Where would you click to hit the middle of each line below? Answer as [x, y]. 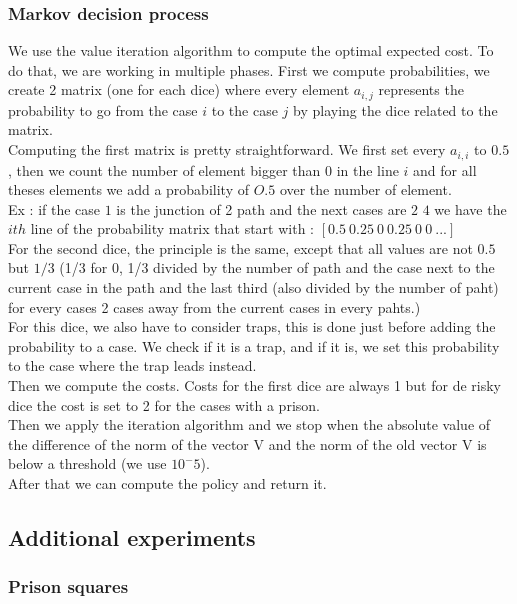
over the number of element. [365, 189]
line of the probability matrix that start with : [172, 228]
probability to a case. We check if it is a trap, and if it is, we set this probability [254, 345]
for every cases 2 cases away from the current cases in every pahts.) [214, 306]
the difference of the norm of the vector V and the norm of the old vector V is [247, 443]
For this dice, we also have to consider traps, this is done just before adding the [252, 326]
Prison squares [68, 586]
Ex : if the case [54, 208]
